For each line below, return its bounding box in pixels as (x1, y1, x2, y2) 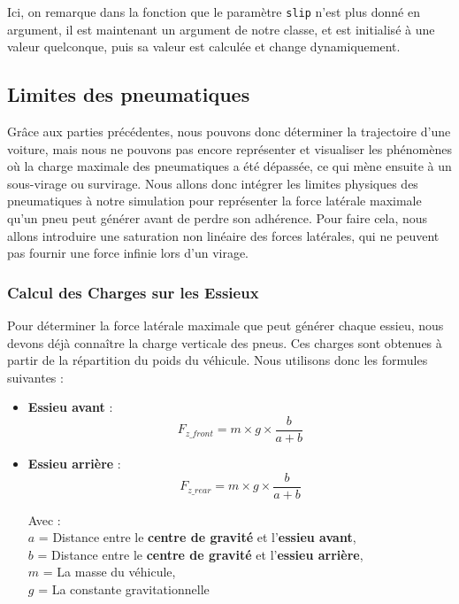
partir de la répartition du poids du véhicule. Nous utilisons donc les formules (7, 351, 428, 369)
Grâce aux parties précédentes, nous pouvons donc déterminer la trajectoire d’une (7, 122, 451, 141)
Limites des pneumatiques (7, 81, 250, 108)
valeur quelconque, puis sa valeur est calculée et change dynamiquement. (7, 37, 401, 56)
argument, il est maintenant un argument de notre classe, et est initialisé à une (7, 19, 435, 38)
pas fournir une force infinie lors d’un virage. (7, 244, 249, 262)
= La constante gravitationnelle (38, 580, 210, 599)
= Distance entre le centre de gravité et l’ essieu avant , (38, 528, 356, 546)
